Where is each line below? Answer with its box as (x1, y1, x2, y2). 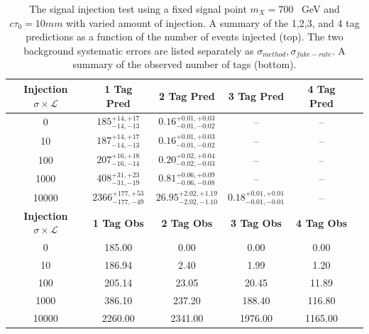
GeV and (302, 1, 340, 16)
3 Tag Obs (231, 215, 282, 230)
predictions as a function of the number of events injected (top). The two (26, 29, 343, 44)
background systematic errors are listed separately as (23, 43, 254, 57)
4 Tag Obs (296, 215, 347, 230)
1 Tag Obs (92, 215, 144, 230)
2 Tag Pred (159, 88, 215, 103)
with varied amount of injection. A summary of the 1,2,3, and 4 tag (66, 15, 360, 30)
